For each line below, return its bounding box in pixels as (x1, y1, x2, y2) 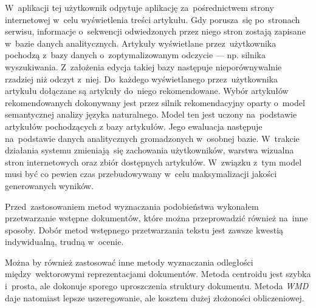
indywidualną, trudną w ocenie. (5, 235, 124, 248)
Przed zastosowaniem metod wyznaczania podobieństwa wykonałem (5, 199, 259, 212)
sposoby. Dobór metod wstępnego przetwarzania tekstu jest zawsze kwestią (5, 223, 284, 236)
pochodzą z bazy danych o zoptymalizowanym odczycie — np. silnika (5, 49, 266, 61)
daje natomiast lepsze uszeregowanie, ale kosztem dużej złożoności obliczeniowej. (5, 291, 304, 304)
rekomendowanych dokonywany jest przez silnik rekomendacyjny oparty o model (5, 96, 305, 109)
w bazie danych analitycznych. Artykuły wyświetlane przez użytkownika (5, 36, 276, 49)
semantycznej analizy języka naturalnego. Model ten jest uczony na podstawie (5, 108, 297, 121)
